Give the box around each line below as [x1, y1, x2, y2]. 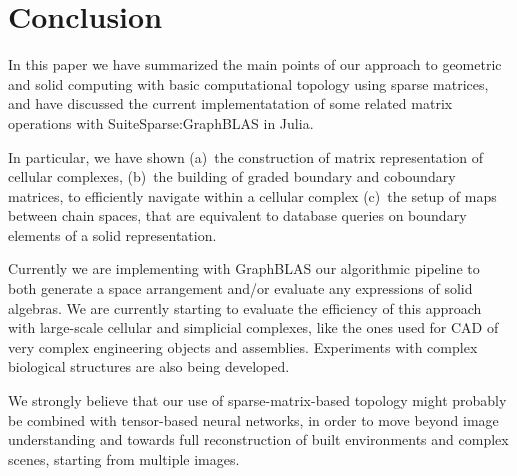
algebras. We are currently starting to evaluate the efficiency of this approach [8, 297, 482, 318]
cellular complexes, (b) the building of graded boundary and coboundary [8, 166, 456, 187]
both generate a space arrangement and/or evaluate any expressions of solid [8, 278, 473, 299]
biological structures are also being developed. [8, 356, 290, 377]
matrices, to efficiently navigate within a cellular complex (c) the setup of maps [8, 185, 497, 206]
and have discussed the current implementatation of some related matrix [8, 93, 453, 114]
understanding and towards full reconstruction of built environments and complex [8, 429, 509, 450]
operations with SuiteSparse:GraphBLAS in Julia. [8, 112, 314, 133]
